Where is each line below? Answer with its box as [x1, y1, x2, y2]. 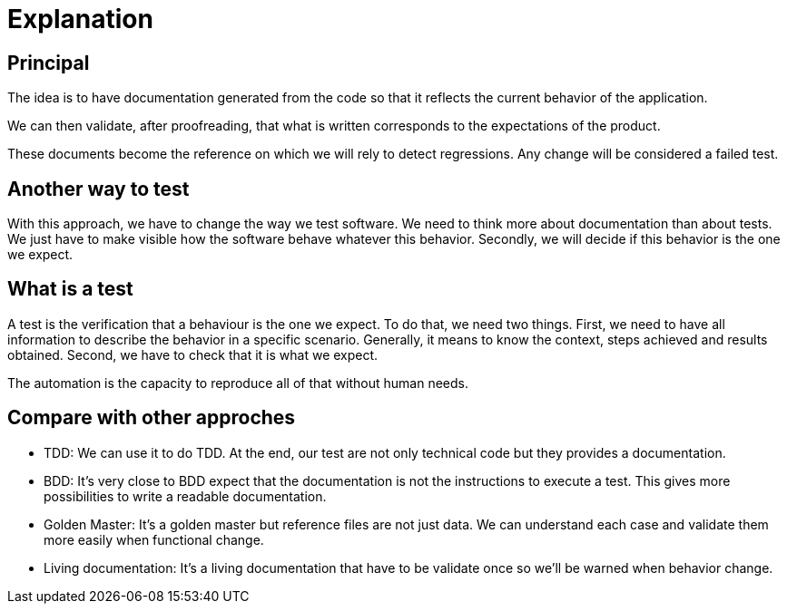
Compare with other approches [7, 406, 296, 430]
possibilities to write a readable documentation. [44, 488, 327, 504]
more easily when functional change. [44, 531, 264, 548]
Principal [7, 51, 90, 74]
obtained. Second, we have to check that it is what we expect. [7, 346, 379, 363]
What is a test [7, 277, 133, 301]
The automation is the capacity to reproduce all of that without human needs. [7, 374, 469, 391]
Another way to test [7, 177, 190, 200]
